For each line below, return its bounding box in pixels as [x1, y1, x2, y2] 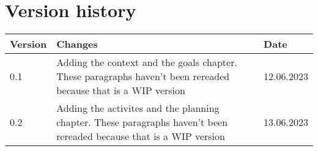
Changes [56, 37, 98, 51]
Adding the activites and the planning [56, 101, 220, 116]
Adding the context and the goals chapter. [56, 55, 237, 70]
